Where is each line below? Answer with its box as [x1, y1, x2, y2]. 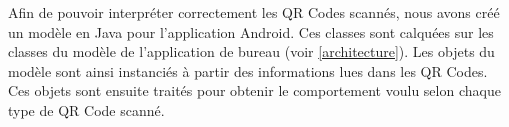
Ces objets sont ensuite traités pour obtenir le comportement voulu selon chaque [8, 80, 501, 101]
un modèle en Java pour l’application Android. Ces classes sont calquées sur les [8, 21, 494, 42]
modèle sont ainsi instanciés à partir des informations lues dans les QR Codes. [8, 60, 488, 81]
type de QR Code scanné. [8, 99, 165, 120]
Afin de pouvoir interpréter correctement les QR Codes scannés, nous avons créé [8, 2, 500, 22]
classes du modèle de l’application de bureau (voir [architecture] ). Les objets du [8, 41, 495, 62]
